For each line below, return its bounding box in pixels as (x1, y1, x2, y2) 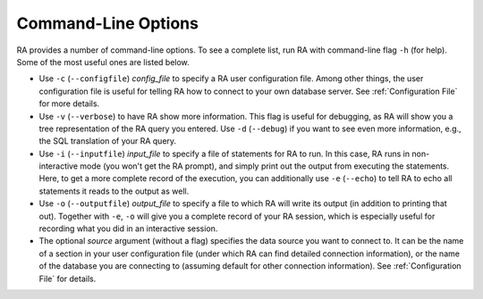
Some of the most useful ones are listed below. (16, 56, 190, 67)
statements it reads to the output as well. (38, 186, 190, 196)
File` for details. (38, 273, 97, 284)
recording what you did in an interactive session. (38, 223, 218, 234)
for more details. (38, 98, 100, 109)
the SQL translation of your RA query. (38, 136, 177, 146)
